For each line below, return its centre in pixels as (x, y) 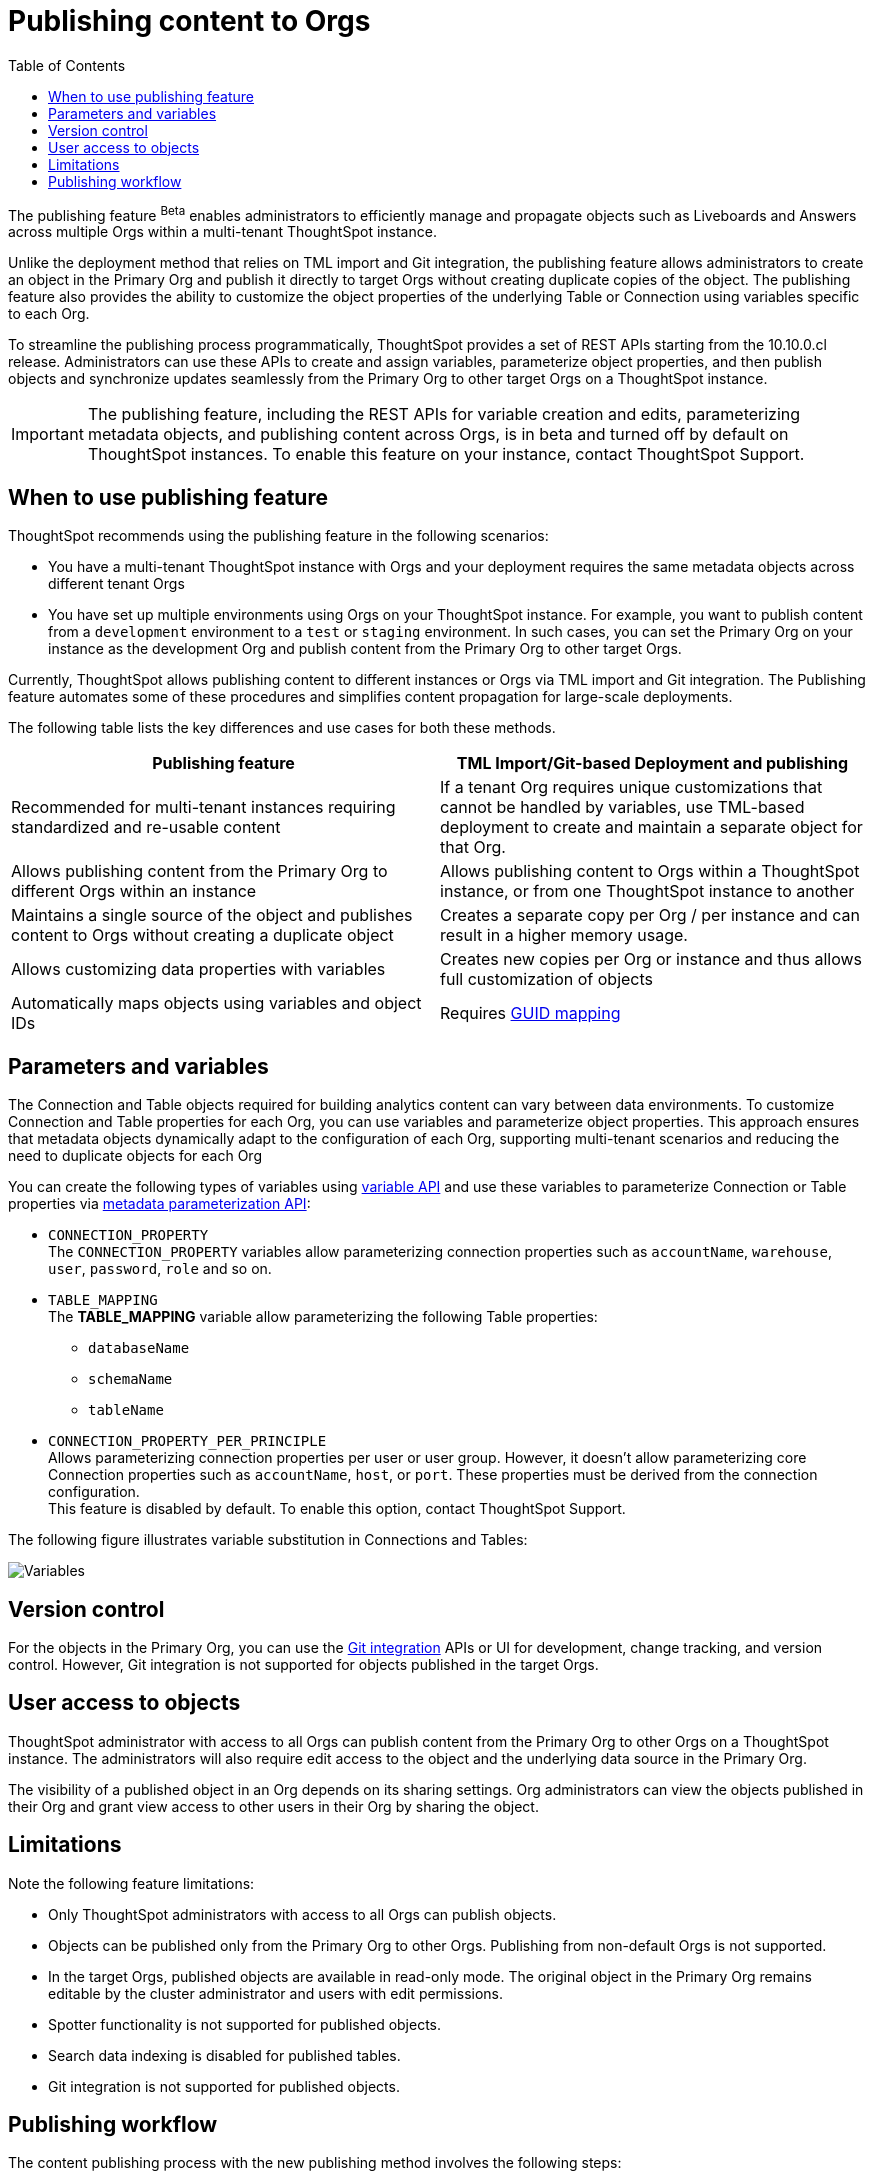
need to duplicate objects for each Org (135, 1156)
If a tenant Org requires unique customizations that (631, 787)
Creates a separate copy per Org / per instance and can (650, 915)
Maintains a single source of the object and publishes (212, 915)
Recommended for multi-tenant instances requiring (203, 807)
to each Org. (49, 314)
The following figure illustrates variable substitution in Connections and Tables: (268, 1540)
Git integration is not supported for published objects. (224, 2086)
